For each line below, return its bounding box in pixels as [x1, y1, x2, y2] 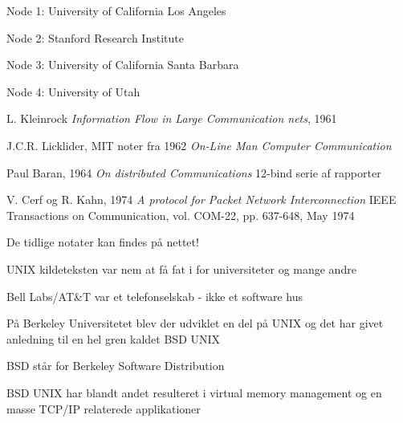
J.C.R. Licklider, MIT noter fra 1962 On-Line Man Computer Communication [6, 136, 392, 153]
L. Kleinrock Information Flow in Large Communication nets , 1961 [6, 110, 337, 127]
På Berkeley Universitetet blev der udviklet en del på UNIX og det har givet [6, 315, 384, 331]
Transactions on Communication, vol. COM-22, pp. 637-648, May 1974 [6, 206, 355, 223]
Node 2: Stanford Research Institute [6, 29, 184, 46]
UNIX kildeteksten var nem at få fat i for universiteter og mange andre [6, 260, 356, 277]
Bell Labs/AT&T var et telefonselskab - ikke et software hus [6, 287, 303, 304]
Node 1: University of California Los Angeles [6, 2, 226, 18]
